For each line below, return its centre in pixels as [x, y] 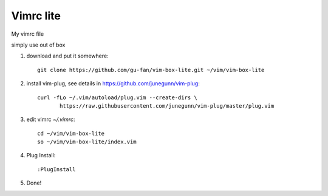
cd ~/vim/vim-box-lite [71, 133]
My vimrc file [28, 34]
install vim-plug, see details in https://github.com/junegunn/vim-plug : [113, 83]
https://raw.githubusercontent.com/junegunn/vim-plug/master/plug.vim [167, 106]
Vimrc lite [36, 16]
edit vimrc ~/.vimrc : [51, 119]
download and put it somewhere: [67, 56]
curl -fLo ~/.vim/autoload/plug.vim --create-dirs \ [117, 97]
